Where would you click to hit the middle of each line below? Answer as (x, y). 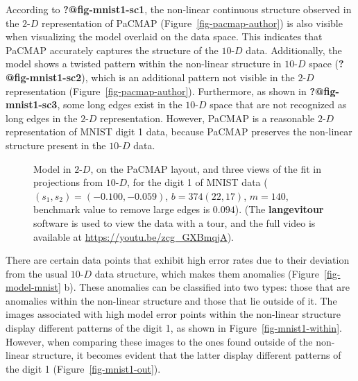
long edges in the (42, 118)
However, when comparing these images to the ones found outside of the (159, 341)
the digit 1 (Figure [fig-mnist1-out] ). (83, 368)
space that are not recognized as (278, 104)
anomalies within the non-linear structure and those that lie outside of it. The (171, 300)
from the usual (37, 273)
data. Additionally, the (294, 50)
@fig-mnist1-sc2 (44, 77)
